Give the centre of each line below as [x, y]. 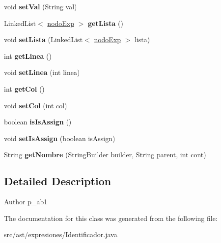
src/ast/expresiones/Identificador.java [61, 234]
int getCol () [24, 88]
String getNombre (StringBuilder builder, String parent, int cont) [105, 155]
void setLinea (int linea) [42, 72]
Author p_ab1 [26, 202]
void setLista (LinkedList [43, 39]
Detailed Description [58, 181]
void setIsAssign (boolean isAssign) [60, 138]
